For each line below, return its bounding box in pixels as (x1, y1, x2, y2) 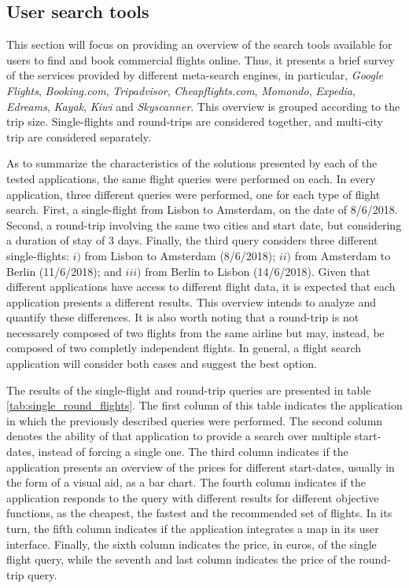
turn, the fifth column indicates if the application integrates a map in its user (6, 520, 379, 537)
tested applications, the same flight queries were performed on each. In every (6, 170, 376, 186)
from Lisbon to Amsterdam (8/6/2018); (84, 247, 276, 263)
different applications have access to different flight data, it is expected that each (6, 278, 396, 295)
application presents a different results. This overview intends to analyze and (6, 293, 376, 310)
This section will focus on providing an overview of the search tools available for (6, 36, 392, 53)
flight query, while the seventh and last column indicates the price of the (6, 551, 356, 568)
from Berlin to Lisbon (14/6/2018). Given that (145, 263, 370, 279)
